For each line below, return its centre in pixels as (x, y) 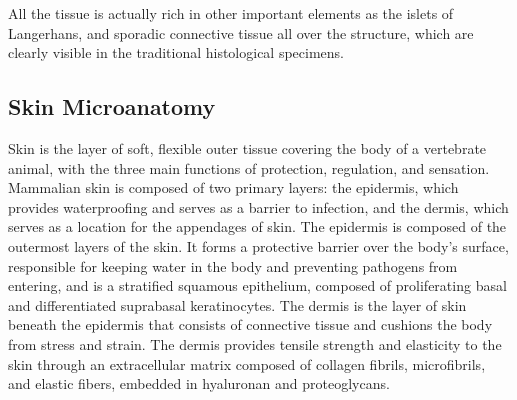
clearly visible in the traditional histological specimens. (176, 52)
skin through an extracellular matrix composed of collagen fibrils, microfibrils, (247, 363)
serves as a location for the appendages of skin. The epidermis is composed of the (257, 226)
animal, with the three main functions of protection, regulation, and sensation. (249, 167)
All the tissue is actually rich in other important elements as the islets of (231, 13)
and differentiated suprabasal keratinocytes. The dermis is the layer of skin (237, 304)
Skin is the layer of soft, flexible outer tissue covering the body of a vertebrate (247, 147)
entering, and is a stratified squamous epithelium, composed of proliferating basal (257, 285)
